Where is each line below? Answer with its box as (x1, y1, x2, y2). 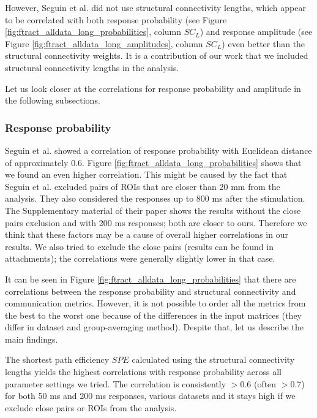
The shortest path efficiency (5, 353, 110, 366)
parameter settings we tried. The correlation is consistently (5, 377, 226, 390)
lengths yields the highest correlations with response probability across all (5, 365, 282, 378)
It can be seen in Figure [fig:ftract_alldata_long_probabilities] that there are (5, 272, 296, 285)
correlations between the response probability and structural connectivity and (5, 284, 296, 297)
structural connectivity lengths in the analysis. (5, 61, 179, 74)
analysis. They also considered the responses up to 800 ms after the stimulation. (5, 192, 305, 205)
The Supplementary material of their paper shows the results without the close (5, 203, 301, 216)
